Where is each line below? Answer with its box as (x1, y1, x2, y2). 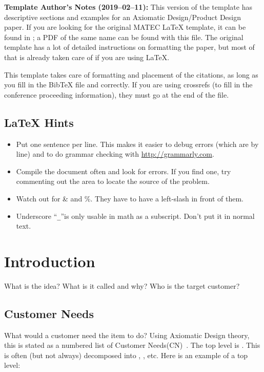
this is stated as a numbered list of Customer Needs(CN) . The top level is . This (4, 340, 260, 350)
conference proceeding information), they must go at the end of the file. (4, 89, 229, 100)
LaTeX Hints (4, 114, 74, 130)
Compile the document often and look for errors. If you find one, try (16, 165, 231, 176)
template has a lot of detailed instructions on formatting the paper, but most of (4, 42, 255, 52)
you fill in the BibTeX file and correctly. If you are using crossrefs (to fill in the (4, 79, 253, 90)
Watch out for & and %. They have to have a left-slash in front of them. (16, 193, 243, 203)
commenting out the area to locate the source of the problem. (16, 176, 210, 187)
